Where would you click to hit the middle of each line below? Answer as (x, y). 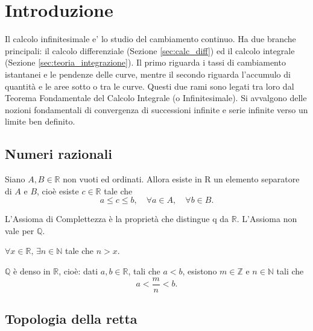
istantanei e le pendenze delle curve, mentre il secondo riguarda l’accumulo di (148, 74)
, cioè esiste (58, 190)
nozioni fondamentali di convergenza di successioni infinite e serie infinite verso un (156, 109)
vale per (20, 230)
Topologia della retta (71, 319)
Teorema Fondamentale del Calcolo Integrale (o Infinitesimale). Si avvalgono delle (156, 98)
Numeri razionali (58, 154)
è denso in (32, 271)
